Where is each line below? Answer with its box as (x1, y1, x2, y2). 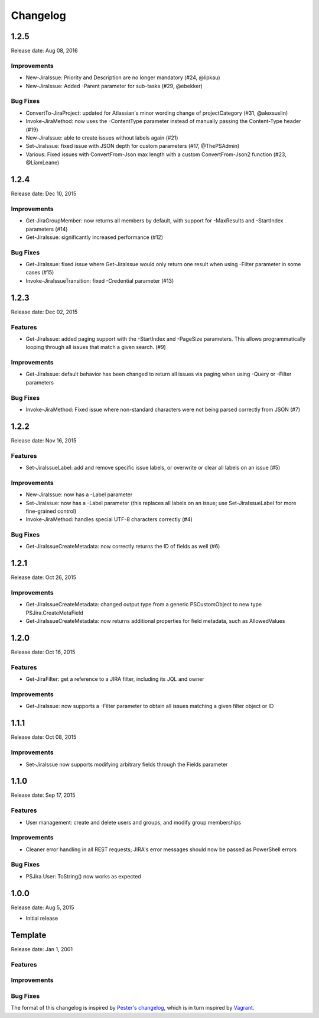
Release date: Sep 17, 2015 (11, 791, 76, 799)
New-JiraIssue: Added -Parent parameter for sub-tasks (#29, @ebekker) (25, 82, 203, 89)
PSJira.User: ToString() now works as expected (25, 872, 141, 880)
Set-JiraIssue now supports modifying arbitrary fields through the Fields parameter (25, 761, 228, 768)
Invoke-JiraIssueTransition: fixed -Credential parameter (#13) (25, 277, 174, 284)
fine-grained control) (25, 508, 77, 515)
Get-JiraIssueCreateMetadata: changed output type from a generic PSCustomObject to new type (25, 601, 262, 608)
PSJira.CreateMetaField (25, 609, 83, 616)
